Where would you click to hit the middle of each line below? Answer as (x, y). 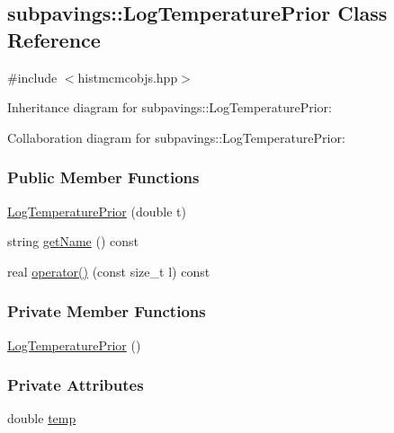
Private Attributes (76, 385)
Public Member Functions (103, 177)
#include (32, 77)
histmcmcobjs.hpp (128, 77)
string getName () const (73, 241)
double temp (42, 418)
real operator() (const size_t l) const (109, 271)
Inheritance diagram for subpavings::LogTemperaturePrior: (170, 107)
